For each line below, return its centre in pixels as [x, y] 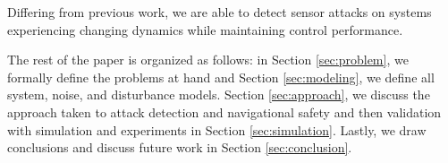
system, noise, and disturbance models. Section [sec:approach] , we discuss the [219, 94]
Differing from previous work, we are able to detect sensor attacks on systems [220, 12]
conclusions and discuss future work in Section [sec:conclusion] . [180, 147]
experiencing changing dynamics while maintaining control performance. [205, 29]
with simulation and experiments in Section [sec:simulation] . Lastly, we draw [217, 129]
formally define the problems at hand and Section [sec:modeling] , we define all [221, 77]
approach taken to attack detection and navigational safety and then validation [224, 112]
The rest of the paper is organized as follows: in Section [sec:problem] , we [208, 60]
